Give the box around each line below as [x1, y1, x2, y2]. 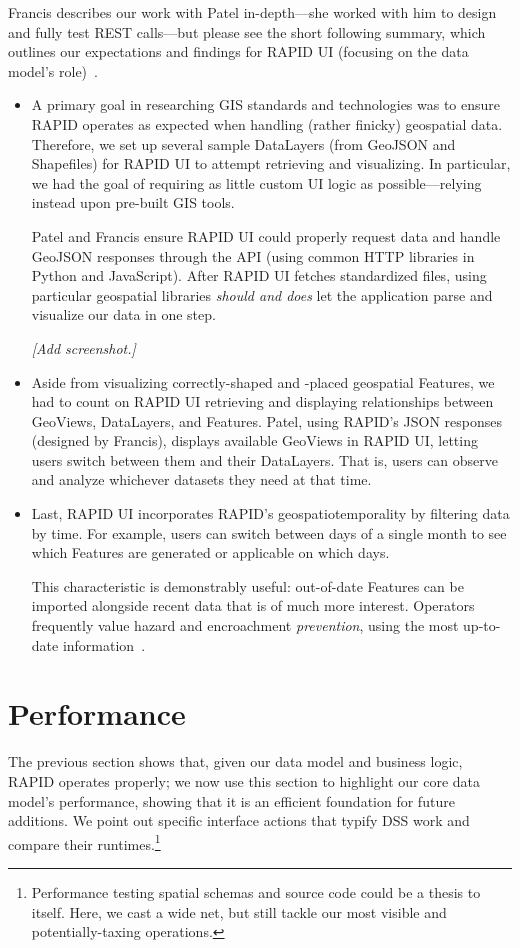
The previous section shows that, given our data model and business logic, [8, 751, 463, 772]
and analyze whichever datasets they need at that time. [31, 469, 372, 490]
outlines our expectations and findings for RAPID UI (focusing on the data [8, 41, 469, 62]
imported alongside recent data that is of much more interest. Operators [31, 595, 475, 616]
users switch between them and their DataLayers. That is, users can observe [31, 449, 499, 470]
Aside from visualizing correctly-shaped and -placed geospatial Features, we [31, 371, 495, 392]
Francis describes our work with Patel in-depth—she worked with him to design [8, 2, 497, 22]
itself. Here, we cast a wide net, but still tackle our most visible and [31, 901, 447, 922]
